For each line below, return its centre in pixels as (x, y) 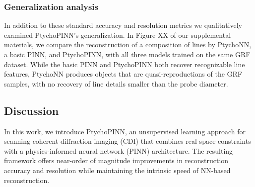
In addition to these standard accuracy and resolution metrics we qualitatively (123, 25)
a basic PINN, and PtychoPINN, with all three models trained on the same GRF (127, 54)
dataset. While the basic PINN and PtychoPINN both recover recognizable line (125, 64)
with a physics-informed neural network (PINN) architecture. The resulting (119, 150)
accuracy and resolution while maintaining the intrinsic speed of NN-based (117, 170)
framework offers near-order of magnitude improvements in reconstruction (116, 160)
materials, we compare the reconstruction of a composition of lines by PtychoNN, (128, 45)
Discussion (32, 110)
